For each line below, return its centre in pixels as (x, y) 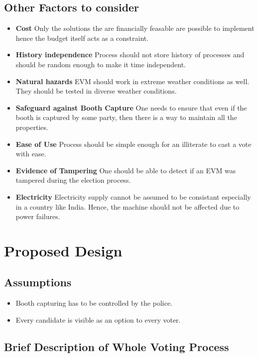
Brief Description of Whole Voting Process (117, 346)
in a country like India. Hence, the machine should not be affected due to (128, 206)
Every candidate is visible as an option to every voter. (98, 319)
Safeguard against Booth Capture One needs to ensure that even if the (131, 107)
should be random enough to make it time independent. (101, 64)
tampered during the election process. (73, 180)
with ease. (31, 154)
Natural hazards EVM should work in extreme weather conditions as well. (132, 81)
